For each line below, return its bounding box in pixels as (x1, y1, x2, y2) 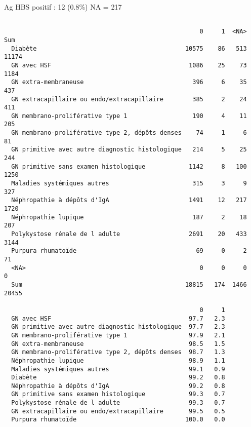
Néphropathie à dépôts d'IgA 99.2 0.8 (11, 382, 225, 390)
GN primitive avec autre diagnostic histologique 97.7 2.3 (11, 323, 225, 331)
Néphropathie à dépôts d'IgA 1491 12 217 (11, 197, 247, 204)
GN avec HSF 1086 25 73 (11, 61, 247, 69)
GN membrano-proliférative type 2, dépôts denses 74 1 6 (11, 129, 247, 137)
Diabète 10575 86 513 (11, 45, 247, 52)
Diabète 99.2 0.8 (11, 374, 225, 381)
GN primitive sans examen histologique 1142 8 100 (11, 163, 247, 170)
